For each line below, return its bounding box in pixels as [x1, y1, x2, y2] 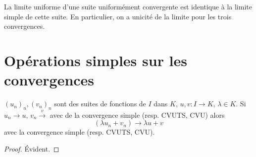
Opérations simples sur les [4, 50, 188, 70]
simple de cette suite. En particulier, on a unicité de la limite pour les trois [4, 11, 232, 21]
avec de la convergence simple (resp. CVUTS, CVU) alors [50, 109, 225, 120]
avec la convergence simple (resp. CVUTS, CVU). [4, 127, 155, 137]
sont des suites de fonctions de [54, 98, 146, 109]
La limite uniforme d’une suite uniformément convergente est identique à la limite [4, 1, 252, 11]
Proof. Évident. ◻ [4, 143, 59, 154]
